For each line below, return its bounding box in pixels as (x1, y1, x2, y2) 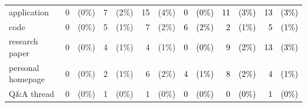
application (9, 5, 49, 18)
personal (9, 61, 40, 73)
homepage (9, 73, 45, 85)
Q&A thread (9, 87, 54, 100)
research (9, 35, 38, 47)
